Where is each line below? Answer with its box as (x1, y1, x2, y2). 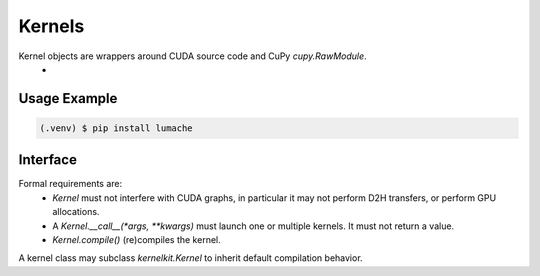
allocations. (52, 206, 100, 218)
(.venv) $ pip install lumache (39, 122, 194, 134)
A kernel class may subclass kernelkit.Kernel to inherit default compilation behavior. (18, 252, 364, 264)
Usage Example (18, 90, 118, 107)
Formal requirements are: (18, 178, 123, 190)
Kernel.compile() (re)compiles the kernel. (52, 234, 221, 245)
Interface (18, 151, 77, 169)
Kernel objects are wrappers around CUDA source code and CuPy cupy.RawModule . (18, 50, 367, 62)
